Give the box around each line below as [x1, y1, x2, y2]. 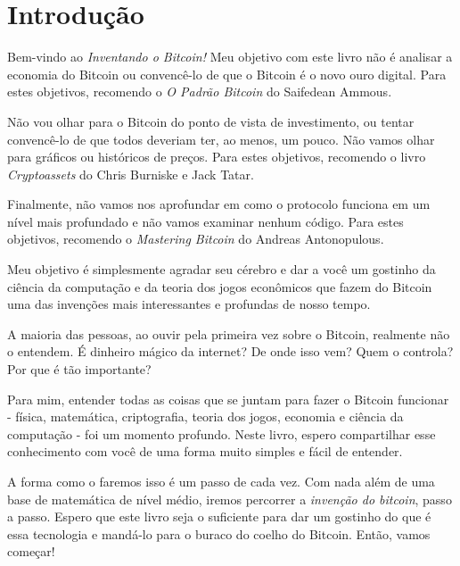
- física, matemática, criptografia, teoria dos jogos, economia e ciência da [7, 407, 404, 426]
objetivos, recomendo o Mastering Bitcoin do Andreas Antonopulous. [7, 229, 384, 248]
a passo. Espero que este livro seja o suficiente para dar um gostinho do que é [7, 507, 431, 526]
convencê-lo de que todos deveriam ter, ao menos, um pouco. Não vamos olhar [7, 129, 435, 148]
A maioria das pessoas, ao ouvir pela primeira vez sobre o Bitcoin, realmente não [7, 324, 450, 343]
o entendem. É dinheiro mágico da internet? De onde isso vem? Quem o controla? [7, 342, 454, 361]
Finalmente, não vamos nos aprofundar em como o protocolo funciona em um [7, 195, 431, 213]
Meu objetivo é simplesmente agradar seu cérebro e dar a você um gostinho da [7, 260, 436, 279]
